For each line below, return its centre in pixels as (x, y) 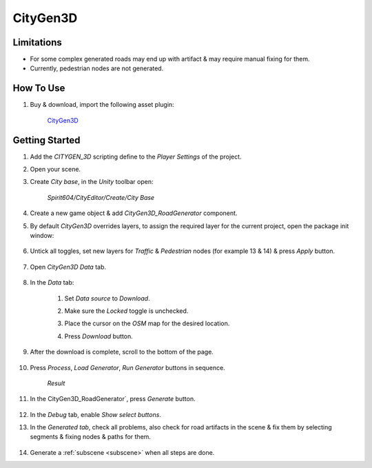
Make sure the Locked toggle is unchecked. (126, 311)
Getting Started (46, 140)
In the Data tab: (52, 283)
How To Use (39, 89)
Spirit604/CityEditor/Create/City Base (101, 197)
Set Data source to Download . (107, 298)
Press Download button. (99, 336)
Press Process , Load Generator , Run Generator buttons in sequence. (127, 367)
